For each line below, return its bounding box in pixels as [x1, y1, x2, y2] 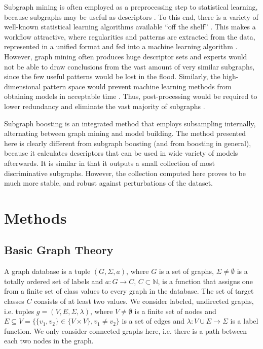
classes [4, 296, 24, 306]
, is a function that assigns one [158, 275, 253, 286]
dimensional [4, 81, 41, 91]
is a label [230, 316, 258, 326]
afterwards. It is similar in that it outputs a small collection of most [4, 157, 215, 168]
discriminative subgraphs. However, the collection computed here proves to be [4, 167, 246, 178]
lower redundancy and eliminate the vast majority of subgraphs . [4, 100, 205, 111]
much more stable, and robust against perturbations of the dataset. [4, 178, 213, 188]
